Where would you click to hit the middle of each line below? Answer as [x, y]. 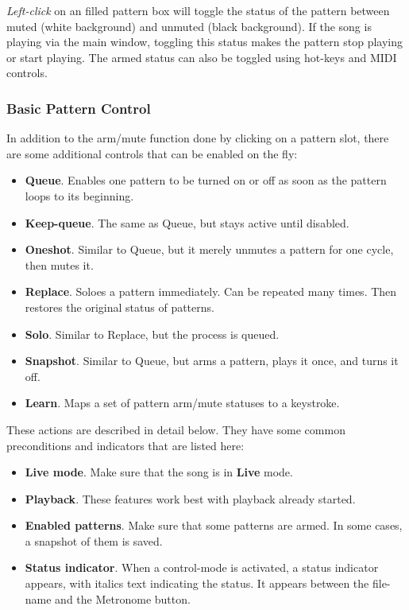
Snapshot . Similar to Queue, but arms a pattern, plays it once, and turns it [212, 361]
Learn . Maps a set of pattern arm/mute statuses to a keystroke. [182, 403]
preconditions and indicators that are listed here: [125, 445]
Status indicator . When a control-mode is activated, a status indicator [202, 567]
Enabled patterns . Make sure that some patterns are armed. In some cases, [214, 525]
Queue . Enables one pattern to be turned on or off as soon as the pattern [206, 180]
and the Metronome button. [123, 598]
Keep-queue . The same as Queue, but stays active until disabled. [187, 222]
